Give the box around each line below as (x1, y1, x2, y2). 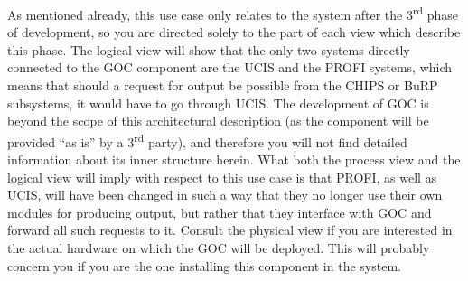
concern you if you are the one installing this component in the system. (7, 256, 401, 275)
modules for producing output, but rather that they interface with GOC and (7, 202, 432, 221)
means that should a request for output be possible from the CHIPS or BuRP (7, 76, 438, 95)
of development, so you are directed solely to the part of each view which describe (7, 23, 461, 42)
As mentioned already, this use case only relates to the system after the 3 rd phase (7, 3, 459, 23)
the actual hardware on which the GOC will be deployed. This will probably (7, 239, 430, 258)
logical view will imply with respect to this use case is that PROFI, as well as (7, 167, 437, 186)
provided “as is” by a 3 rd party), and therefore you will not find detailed (7, 129, 407, 151)
